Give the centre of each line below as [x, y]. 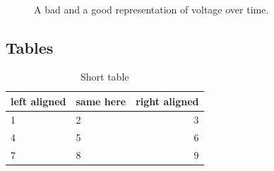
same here [101, 101]
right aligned [167, 101]
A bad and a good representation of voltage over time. [151, 9]
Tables [30, 47]
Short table [105, 77]
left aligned [38, 101]
